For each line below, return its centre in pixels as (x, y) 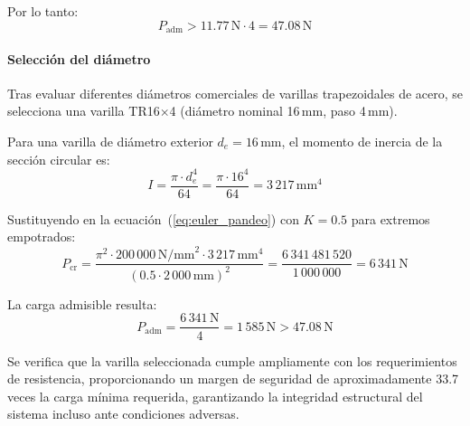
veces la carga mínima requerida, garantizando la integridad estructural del (215, 396)
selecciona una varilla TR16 (84, 111)
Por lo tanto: (43, 11)
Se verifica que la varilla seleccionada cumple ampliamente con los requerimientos (232, 360)
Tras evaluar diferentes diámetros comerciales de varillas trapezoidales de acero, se (235, 93)
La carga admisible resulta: (82, 303)
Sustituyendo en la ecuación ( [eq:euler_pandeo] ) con (153, 218)
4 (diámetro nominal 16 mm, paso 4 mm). (283, 111)
